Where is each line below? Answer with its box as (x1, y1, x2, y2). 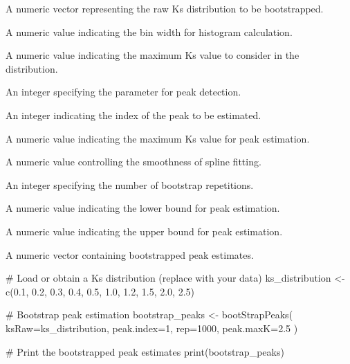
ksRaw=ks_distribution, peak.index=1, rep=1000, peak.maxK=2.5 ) (6, 320, 298, 335)
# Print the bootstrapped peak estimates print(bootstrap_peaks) (6, 344, 284, 358)
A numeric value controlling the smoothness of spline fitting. (6, 154, 261, 169)
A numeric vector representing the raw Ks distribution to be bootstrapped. (6, 1, 324, 15)
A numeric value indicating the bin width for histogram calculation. (6, 24, 293, 39)
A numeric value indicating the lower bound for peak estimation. (6, 201, 280, 215)
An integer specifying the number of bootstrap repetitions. (6, 177, 254, 192)
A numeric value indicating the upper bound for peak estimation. (6, 224, 283, 238)
